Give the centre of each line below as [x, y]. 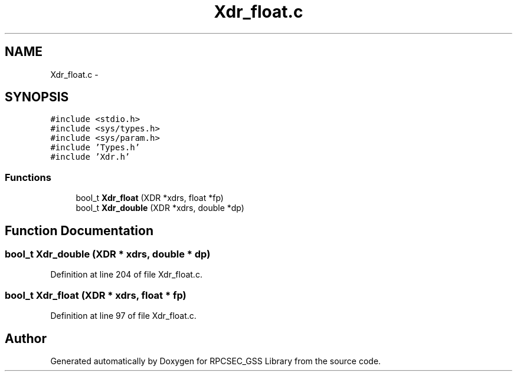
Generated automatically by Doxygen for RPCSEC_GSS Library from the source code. [216, 361]
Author [26, 338]
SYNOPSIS [37, 97]
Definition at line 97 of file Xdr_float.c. [123, 316]
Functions [28, 177]
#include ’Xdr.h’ [90, 157]
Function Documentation [79, 230]
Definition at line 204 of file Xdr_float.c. [126, 275]
